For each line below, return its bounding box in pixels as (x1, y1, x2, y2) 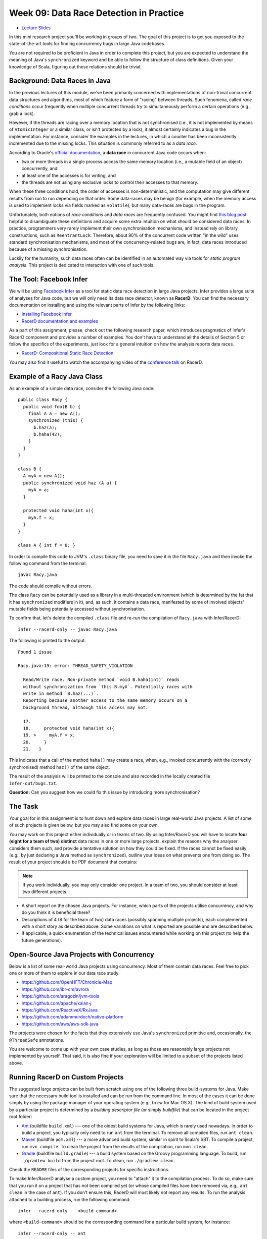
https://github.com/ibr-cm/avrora (21, 986, 89, 992)
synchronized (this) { (28, 418, 84, 423)
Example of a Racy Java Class (9, 372, 103, 381)
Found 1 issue (18, 649, 52, 655)
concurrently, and (21, 166, 58, 171)
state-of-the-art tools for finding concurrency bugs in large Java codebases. (9, 41, 166, 47)
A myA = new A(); (23, 473, 65, 479)
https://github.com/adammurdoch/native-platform (21, 1014, 124, 1020)
